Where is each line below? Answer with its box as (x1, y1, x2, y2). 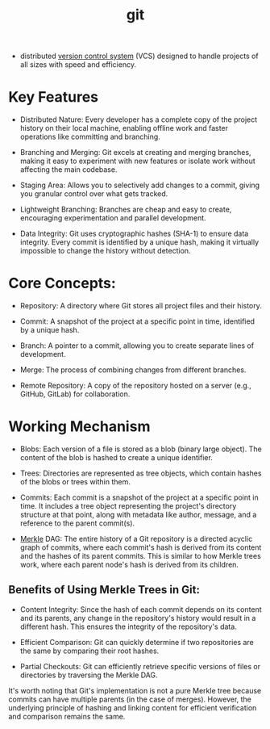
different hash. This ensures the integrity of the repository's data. (19, 622, 238, 631)
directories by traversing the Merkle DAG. (19, 670, 159, 680)
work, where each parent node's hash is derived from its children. (19, 559, 239, 569)
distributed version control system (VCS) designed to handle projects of (19, 51, 260, 61)
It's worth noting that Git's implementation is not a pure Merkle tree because (8, 685, 262, 695)
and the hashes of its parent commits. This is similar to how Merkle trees (19, 551, 262, 560)
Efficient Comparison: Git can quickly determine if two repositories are (19, 637, 254, 647)
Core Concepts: (8, 274, 117, 292)
